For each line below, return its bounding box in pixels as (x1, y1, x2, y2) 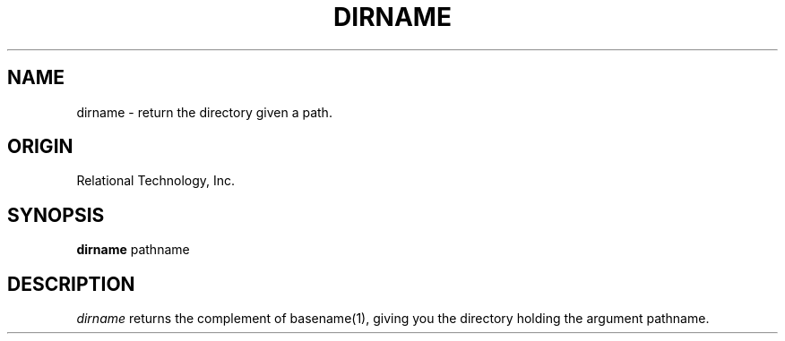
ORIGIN (7, 135, 73, 158)
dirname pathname (76, 242, 190, 258)
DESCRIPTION (7, 272, 135, 295)
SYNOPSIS (7, 203, 105, 226)
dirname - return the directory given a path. (76, 104, 332, 120)
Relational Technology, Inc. (76, 173, 236, 189)
